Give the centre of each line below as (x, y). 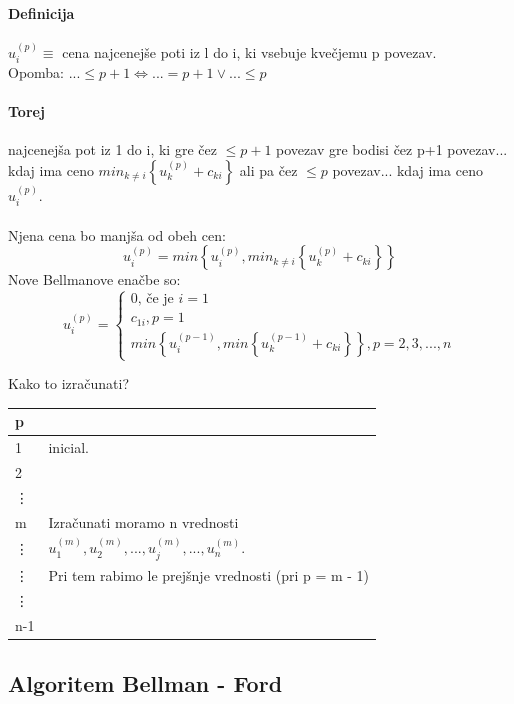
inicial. (68, 447)
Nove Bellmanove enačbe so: (94, 279)
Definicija (41, 12)
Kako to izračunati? (68, 383)
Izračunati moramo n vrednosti (143, 521)
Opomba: (36, 72)
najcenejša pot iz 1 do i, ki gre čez (112, 149)
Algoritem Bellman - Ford (145, 683)
